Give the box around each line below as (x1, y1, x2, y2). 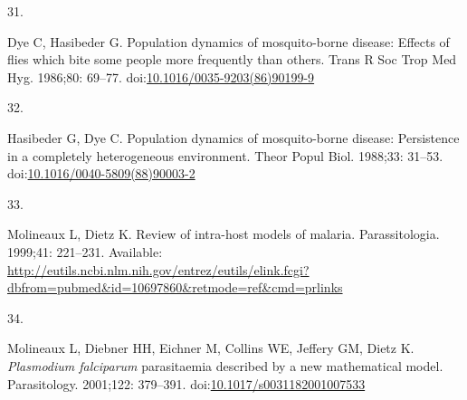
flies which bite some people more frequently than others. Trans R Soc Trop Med (7, 50, 457, 69)
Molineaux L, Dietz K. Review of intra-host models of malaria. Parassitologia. (7, 224, 440, 243)
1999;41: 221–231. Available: (7, 242, 163, 261)
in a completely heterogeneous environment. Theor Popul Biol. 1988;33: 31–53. (7, 146, 443, 165)
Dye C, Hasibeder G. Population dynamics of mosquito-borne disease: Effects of (7, 32, 450, 51)
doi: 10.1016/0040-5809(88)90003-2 (7, 164, 195, 183)
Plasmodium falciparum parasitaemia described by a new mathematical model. (7, 356, 443, 375)
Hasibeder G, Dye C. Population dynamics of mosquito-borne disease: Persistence (7, 128, 460, 147)
